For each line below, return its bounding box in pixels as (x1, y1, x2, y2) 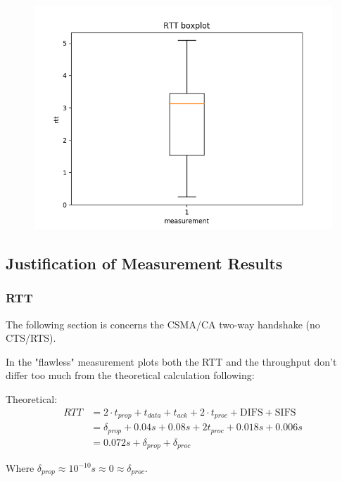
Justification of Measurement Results (6, 252, 283, 274)
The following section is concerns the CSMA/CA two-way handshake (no (6, 316, 320, 331)
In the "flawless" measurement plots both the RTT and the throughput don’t (6, 354, 337, 368)
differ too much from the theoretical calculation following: (6, 368, 255, 383)
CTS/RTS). (6, 331, 56, 345)
